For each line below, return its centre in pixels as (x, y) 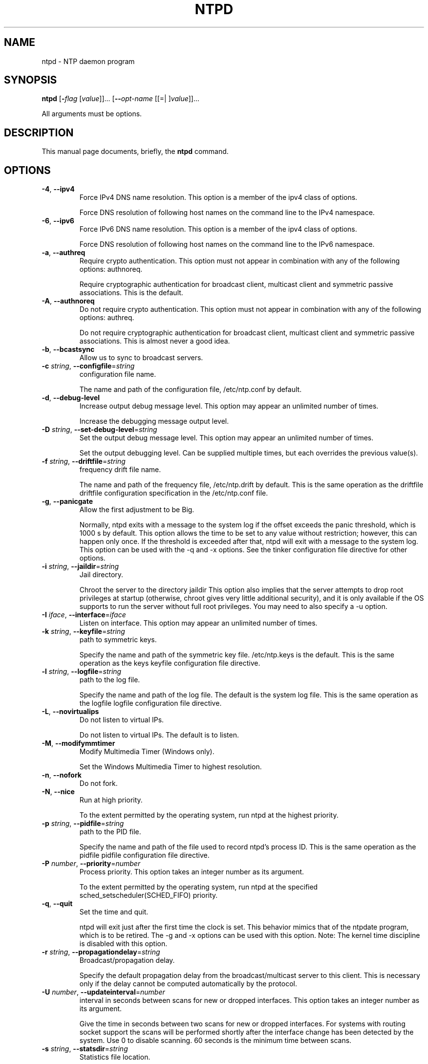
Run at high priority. (111, 800)
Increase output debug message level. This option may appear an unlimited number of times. (229, 406)
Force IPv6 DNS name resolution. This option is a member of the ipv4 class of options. (218, 229)
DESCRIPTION (39, 132)
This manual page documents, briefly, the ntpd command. (135, 152)
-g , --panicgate (67, 501)
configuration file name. (118, 374)
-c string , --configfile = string (88, 366)
